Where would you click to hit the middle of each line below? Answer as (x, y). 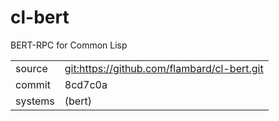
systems (35, 101)
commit (33, 84)
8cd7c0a (86, 84)
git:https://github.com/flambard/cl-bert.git (164, 68)
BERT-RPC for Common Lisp (69, 45)
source (31, 68)
